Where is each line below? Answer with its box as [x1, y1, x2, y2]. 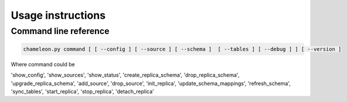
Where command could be [11, 60, 76, 67]
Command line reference [11, 26, 110, 36]
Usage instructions [11, 9, 106, 22]
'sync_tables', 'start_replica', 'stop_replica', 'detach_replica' [11, 88, 155, 95]
